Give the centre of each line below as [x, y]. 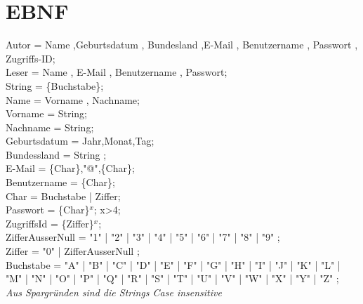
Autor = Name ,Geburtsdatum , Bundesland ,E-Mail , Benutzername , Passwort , [182, 45]
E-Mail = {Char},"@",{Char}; [70, 168]
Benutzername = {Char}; [60, 182]
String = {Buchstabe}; [55, 85]
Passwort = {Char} [48, 210]
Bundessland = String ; [56, 154]
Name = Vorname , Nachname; [73, 99]
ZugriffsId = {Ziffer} [50, 223]
